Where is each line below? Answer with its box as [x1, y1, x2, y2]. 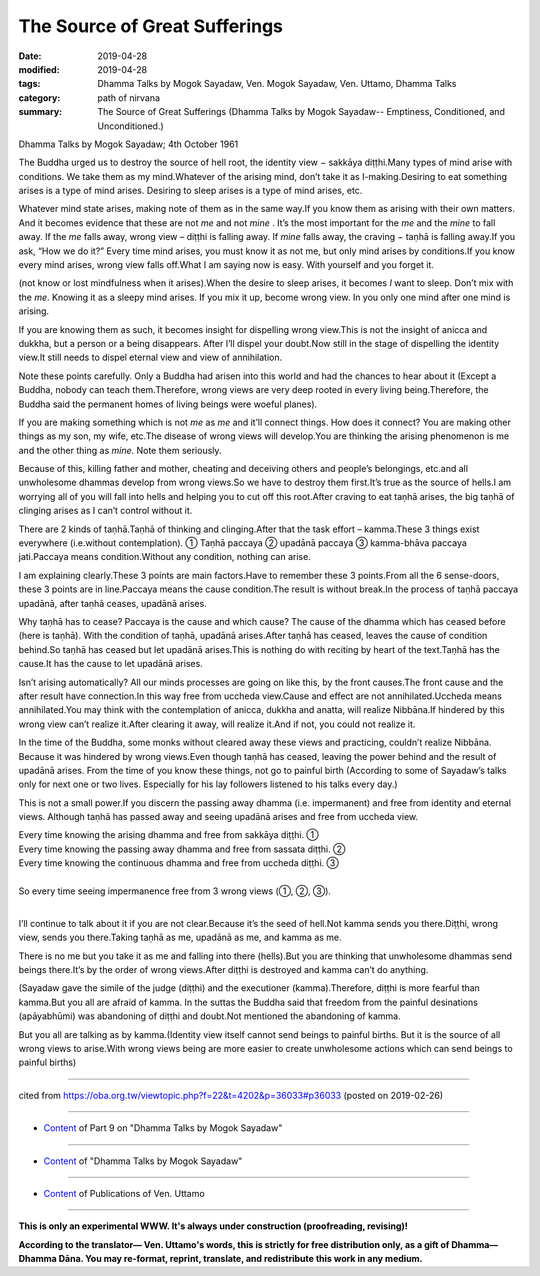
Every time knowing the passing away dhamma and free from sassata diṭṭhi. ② [18, 843, 346, 855]
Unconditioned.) [97, 120, 164, 132]
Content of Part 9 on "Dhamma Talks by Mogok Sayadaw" [43, 1122, 283, 1134]
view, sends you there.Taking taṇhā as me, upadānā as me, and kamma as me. [18, 931, 342, 944]
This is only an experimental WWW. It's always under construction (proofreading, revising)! [18, 1220, 409, 1232]
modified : [18, 63, 60, 75]
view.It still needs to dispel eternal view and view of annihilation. [18, 351, 283, 364]
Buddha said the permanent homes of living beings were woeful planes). [18, 398, 318, 410]
